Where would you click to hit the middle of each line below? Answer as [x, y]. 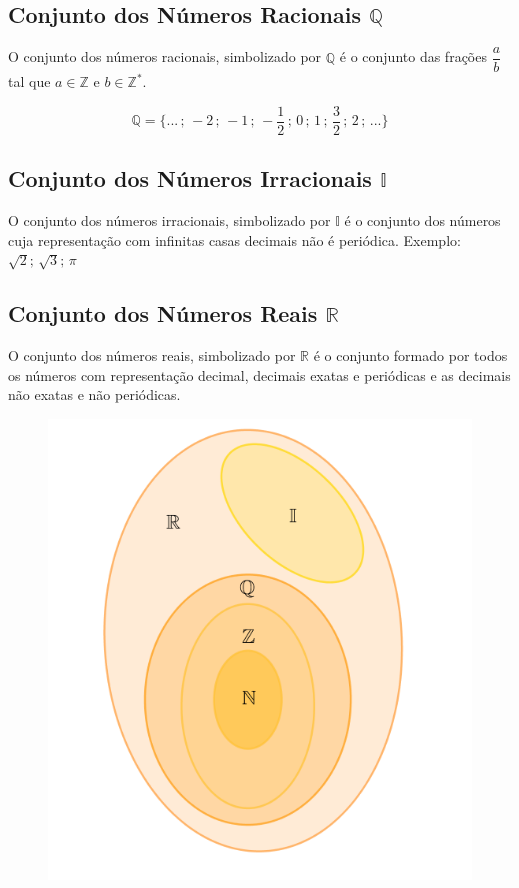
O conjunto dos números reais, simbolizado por [152, 355]
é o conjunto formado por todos [410, 355]
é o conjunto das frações [413, 56]
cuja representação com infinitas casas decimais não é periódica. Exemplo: [234, 239]
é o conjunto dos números [422, 220]
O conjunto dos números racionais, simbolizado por [165, 56]
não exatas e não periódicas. [94, 394]
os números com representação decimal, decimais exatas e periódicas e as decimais [259, 374]
